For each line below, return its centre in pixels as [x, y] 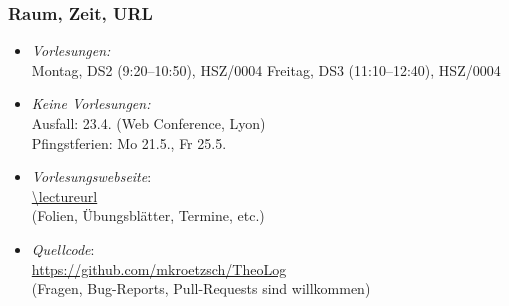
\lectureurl [64, 195]
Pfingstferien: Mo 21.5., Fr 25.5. [129, 142]
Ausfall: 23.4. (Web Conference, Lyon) [148, 123]
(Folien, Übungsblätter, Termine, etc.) [148, 215]
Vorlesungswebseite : [91, 176]
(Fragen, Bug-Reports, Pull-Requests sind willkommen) [201, 288]
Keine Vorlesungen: [91, 103]
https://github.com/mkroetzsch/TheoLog [159, 268]
